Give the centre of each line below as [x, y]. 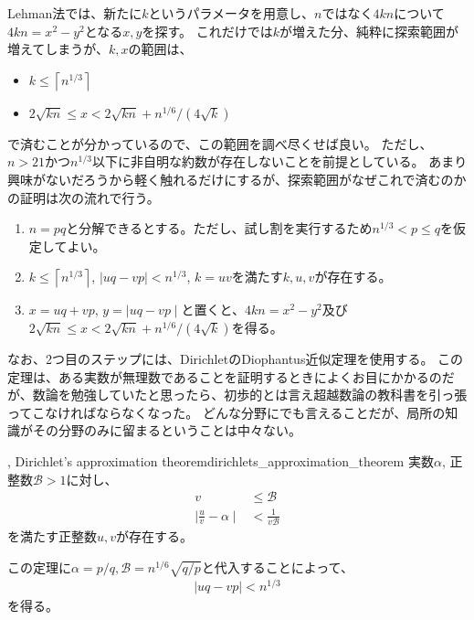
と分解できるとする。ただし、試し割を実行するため [219, 228]
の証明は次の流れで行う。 [84, 197]
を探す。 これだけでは [207, 31]
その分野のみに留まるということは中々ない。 [167, 430]
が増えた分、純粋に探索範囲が [369, 31]
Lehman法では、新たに [75, 13]
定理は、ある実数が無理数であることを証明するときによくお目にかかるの [225, 376]
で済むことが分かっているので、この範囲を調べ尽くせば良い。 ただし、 [220, 143]
